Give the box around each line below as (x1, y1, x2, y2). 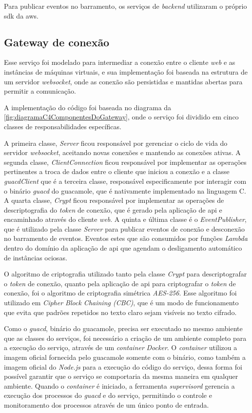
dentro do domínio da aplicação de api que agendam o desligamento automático (4, 243, 242, 253)
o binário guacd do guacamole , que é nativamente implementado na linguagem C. (4, 185, 246, 196)
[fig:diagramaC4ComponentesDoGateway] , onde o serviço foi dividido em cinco (4, 112, 239, 122)
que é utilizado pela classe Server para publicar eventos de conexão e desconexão (4, 223, 245, 234)
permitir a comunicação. (4, 86, 76, 96)
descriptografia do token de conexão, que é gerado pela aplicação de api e (4, 204, 222, 215)
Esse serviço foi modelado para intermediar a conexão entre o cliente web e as (4, 57, 235, 67)
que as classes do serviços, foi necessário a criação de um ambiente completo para (4, 333, 247, 343)
